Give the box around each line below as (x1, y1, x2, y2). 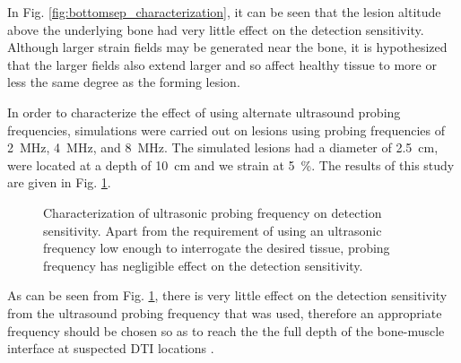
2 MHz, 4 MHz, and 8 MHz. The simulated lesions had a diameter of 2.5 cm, (7, 138, 439, 157)
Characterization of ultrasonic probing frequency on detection (43, 203, 382, 221)
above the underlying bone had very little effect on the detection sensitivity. (7, 20, 424, 39)
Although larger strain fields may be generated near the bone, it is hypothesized (7, 38, 448, 56)
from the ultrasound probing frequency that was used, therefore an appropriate (7, 303, 442, 322)
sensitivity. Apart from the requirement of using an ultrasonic (43, 220, 382, 239)
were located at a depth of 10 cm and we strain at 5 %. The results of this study (7, 155, 455, 174)
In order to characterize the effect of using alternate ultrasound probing (7, 102, 401, 121)
